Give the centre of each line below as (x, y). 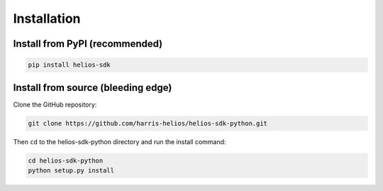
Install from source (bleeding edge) (93, 88)
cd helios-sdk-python (66, 160)
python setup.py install (71, 170)
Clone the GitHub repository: (55, 104)
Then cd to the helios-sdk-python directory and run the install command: (120, 141)
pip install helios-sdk (70, 65)
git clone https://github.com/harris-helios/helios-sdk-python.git (148, 123)
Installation (47, 18)
